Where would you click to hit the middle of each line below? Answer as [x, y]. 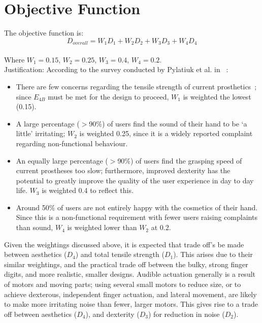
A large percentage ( [48, 123]
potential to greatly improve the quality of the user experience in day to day [135, 180]
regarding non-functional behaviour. [72, 143]
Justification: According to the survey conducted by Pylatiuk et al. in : [116, 69]
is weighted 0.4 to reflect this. [88, 190]
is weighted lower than [102, 227]
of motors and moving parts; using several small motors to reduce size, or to [123, 284]
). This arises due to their [213, 254]
